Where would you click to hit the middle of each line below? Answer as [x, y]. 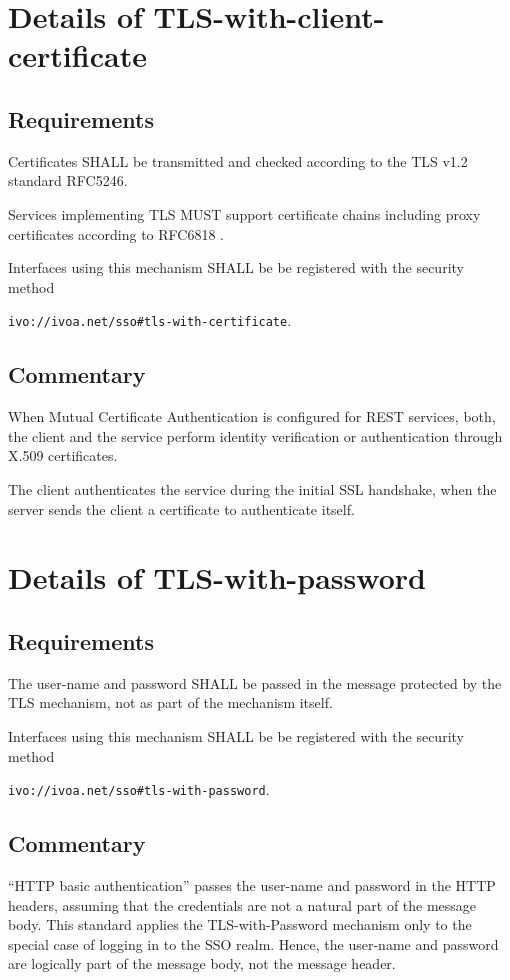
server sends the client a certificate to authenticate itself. [181, 508]
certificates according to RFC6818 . [116, 233]
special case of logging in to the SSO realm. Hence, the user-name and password [253, 943]
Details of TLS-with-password [217, 577]
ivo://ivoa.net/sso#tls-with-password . [139, 789]
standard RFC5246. [68, 180]
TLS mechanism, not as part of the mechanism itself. [170, 702]
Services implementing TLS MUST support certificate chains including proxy [244, 213]
